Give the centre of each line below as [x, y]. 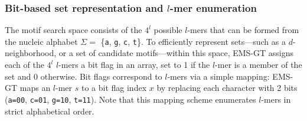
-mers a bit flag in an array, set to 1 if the [134, 65]
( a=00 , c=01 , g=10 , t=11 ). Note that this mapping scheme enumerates [130, 99]
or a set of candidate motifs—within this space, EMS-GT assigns [176, 53]
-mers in [276, 99]
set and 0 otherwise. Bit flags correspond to [84, 76]
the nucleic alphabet [41, 41]
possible [168, 30]
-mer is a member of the [259, 65]
